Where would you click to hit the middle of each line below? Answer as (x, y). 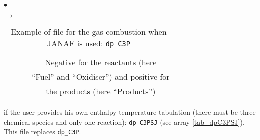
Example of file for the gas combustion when (89, 32)
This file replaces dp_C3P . (43, 132)
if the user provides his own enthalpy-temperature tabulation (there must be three (130, 112)
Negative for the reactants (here (101, 62)
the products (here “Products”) (101, 91)
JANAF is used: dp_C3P (89, 43)
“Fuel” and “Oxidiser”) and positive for (101, 77)
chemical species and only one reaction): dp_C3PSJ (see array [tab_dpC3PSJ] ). (124, 122)
